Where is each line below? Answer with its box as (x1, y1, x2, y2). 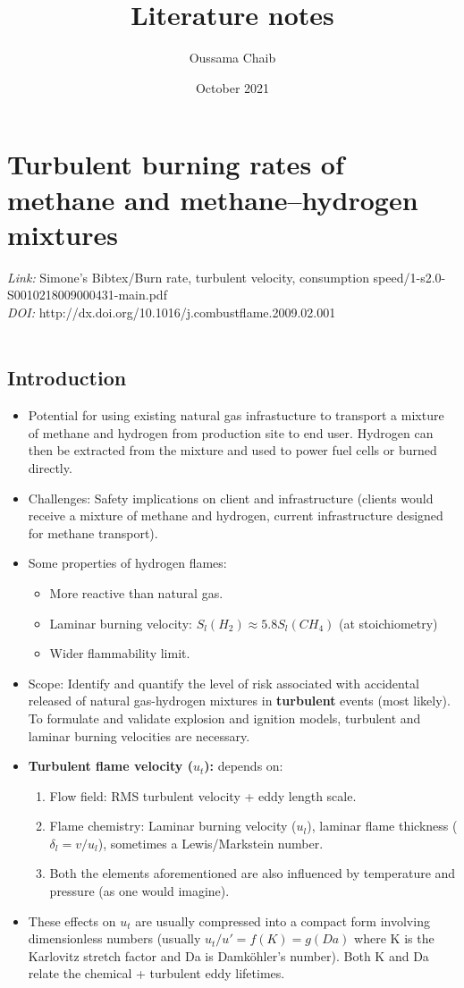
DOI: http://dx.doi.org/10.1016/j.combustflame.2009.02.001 (7, 302, 336, 321)
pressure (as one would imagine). (49, 882, 230, 900)
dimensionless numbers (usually (28, 929, 201, 948)
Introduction (7, 364, 127, 392)
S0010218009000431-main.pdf (7, 285, 167, 304)
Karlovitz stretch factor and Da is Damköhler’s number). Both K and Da (28, 946, 429, 965)
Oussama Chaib (189, 48, 276, 67)
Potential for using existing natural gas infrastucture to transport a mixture (28, 406, 444, 425)
